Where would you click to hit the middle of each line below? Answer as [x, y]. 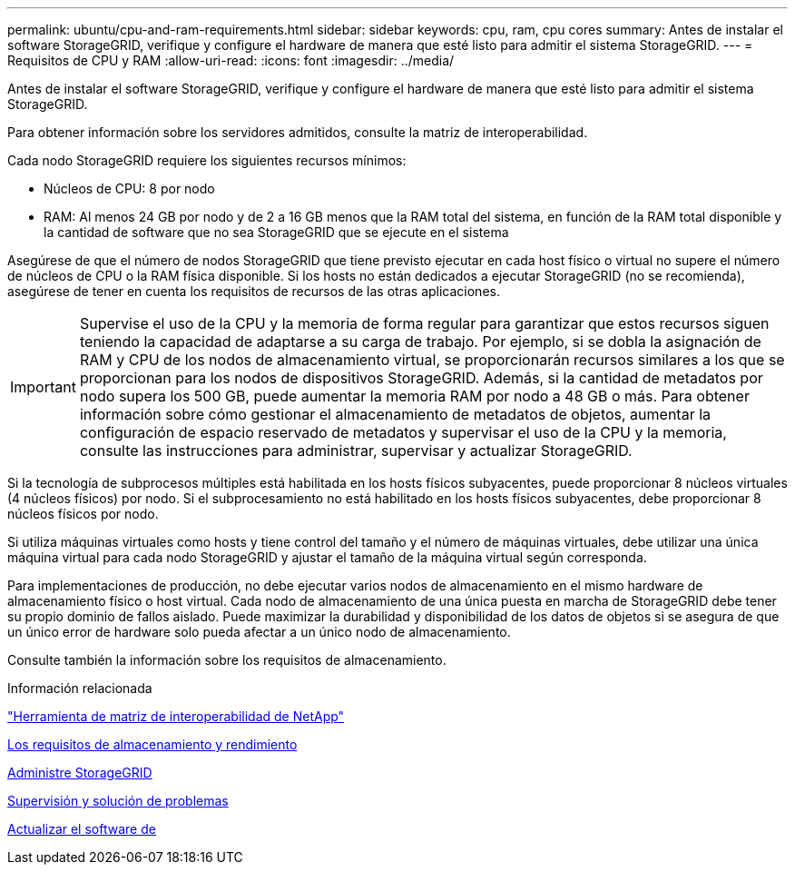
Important [43, 387]
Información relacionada [80, 688]
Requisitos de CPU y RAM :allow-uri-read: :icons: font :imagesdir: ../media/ [231, 60]
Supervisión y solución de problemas [118, 801]
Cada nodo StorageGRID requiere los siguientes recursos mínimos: [207, 160]
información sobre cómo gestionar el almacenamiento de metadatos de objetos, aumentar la [395, 414]
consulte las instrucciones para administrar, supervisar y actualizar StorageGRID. [356, 451]
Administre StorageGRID [80, 773]
